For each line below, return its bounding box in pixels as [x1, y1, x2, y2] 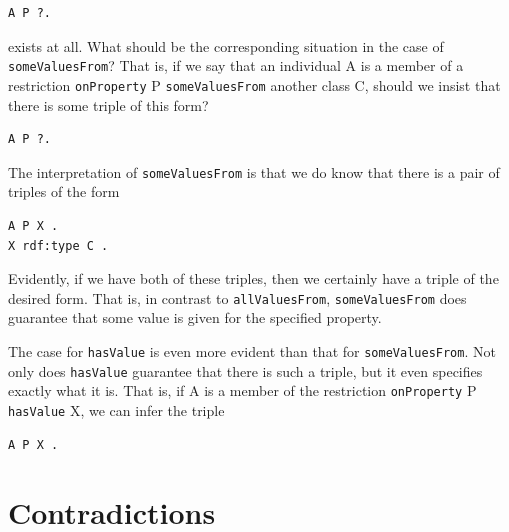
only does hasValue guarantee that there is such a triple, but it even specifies [8, 360, 483, 381]
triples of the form [8, 181, 120, 202]
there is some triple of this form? [8, 94, 209, 115]
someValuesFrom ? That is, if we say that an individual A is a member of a [8, 55, 464, 76]
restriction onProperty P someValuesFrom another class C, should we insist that [8, 74, 501, 95]
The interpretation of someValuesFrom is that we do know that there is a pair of [8, 161, 500, 182]
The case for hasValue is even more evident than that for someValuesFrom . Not [8, 340, 496, 361]
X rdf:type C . [8, 238, 109, 253]
